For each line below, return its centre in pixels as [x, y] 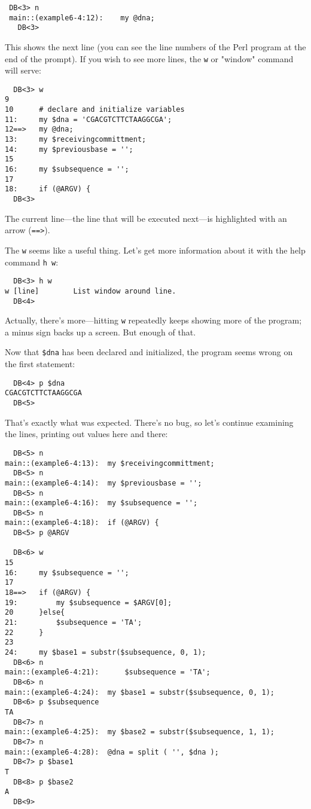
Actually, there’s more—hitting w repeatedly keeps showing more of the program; [153, 320]
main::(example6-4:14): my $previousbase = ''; [103, 483]
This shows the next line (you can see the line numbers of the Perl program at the [155, 46]
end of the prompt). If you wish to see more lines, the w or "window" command [149, 58]
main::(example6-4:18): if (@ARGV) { [82, 523]
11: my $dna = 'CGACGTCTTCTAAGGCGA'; [89, 119]
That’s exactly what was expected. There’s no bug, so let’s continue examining [149, 422]
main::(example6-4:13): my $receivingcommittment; [110, 463]
